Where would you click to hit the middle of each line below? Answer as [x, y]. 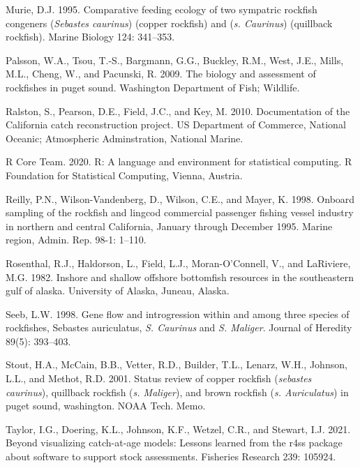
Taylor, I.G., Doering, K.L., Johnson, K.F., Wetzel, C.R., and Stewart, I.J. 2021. [178, 429]
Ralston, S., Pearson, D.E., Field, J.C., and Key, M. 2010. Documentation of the [178, 111]
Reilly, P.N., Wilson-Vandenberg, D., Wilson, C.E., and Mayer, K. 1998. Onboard [180, 198]
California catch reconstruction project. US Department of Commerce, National [176, 124]
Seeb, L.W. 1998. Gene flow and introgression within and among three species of [178, 314]
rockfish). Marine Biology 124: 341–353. [90, 37]
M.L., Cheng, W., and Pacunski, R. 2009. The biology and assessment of [161, 74]
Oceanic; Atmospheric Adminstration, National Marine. [125, 138]
